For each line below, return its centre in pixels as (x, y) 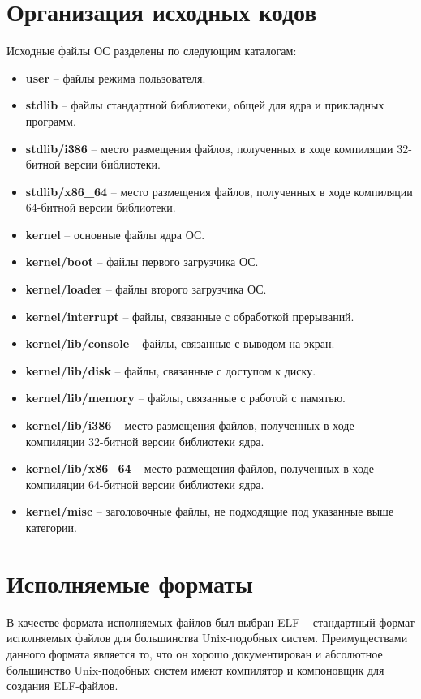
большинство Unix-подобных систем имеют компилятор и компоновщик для (195, 669)
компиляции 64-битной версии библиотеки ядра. (145, 484)
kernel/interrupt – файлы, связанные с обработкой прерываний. (190, 316)
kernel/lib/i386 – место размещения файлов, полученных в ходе (190, 425)
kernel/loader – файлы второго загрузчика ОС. (146, 289)
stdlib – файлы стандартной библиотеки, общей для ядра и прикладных (205, 105)
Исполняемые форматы (130, 583)
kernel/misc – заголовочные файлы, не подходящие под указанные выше (210, 511)
